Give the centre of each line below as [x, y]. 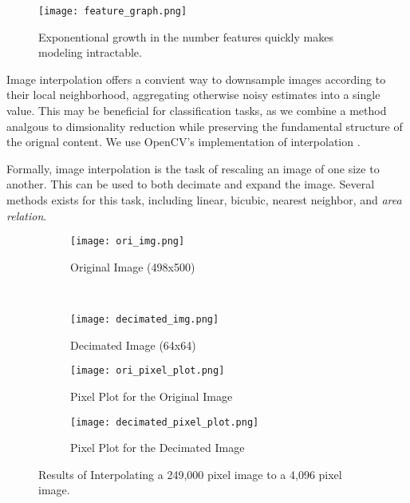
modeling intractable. [90, 52]
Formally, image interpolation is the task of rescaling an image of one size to [193, 168]
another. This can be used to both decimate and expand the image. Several [191, 184]
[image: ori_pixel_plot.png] [148, 371]
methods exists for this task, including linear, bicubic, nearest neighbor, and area [204, 200]
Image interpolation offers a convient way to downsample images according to [196, 79]
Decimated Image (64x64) [133, 345]
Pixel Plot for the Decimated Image [158, 448]
